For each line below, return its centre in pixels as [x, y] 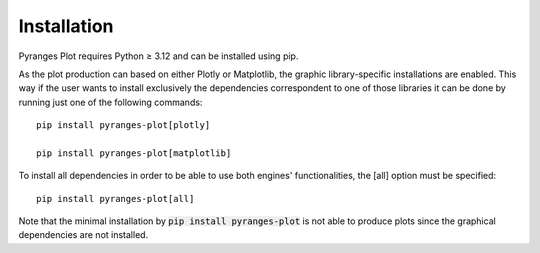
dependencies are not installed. [83, 235]
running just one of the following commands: [110, 102]
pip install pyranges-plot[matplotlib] [134, 153]
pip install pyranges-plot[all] [115, 198]
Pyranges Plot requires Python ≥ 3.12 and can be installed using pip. [158, 56]
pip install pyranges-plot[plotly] [123, 125]
